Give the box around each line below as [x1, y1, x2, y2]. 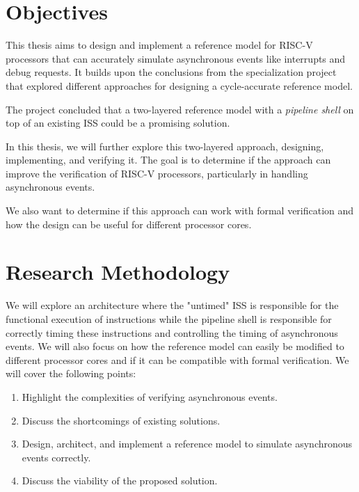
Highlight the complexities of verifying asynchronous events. [22, 389, 278, 404]
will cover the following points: [6, 366, 136, 381]
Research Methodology [6, 257, 230, 286]
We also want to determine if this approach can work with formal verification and [6, 203, 354, 218]
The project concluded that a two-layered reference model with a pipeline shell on [6, 102, 354, 116]
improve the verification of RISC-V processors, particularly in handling [6, 166, 308, 180]
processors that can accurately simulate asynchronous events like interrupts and [6, 51, 346, 65]
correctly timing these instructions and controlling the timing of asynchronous [6, 325, 338, 340]
